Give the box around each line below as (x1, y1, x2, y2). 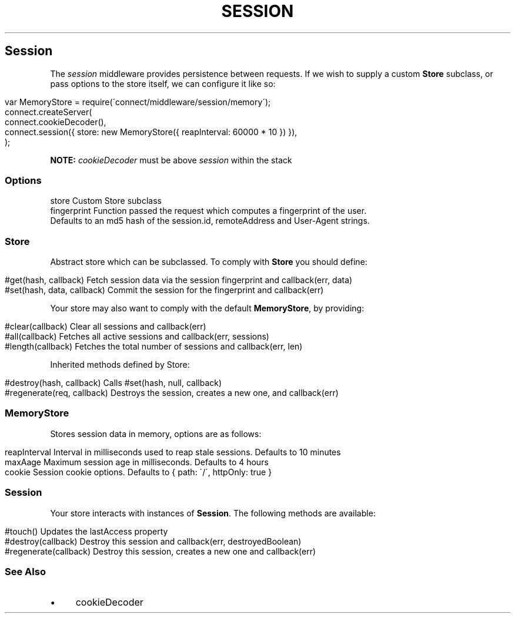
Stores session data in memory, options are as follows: (50, 428, 262, 439)
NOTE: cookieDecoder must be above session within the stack (50, 154, 292, 165)
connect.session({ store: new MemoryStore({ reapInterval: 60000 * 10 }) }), (5, 126, 297, 137)
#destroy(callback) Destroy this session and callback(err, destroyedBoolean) (5, 536, 302, 546)
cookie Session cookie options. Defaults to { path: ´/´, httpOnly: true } (5, 466, 272, 477)
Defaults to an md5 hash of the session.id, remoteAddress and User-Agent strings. (50, 216, 370, 226)
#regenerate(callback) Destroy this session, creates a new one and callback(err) (5, 546, 316, 556)
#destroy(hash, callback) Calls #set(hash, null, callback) (5, 378, 222, 388)
